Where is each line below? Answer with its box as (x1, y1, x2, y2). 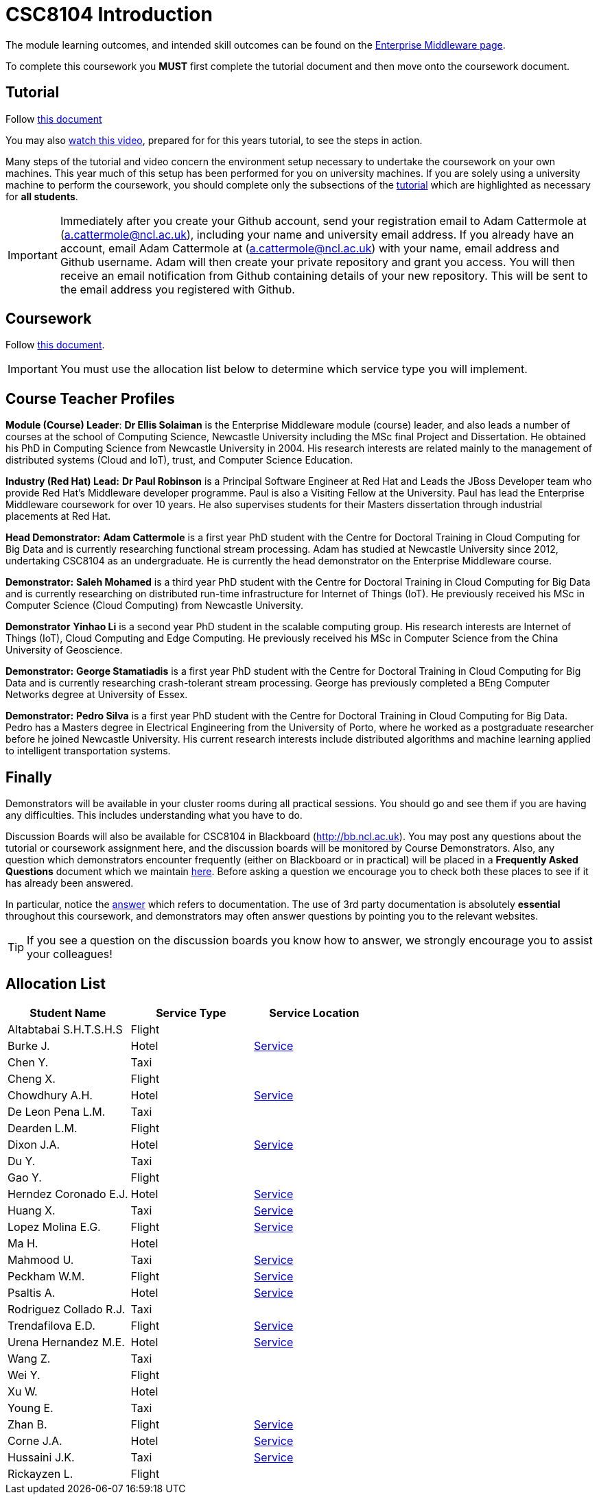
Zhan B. (8, 1417, 47, 1431)
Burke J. (8, 1038, 50, 1053)
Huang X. (8, 1203, 56, 1217)
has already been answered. (5, 877, 134, 889)
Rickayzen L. (8, 1466, 73, 1481)
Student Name (30, 1005, 106, 1020)
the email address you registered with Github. (60, 282, 295, 296)
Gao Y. (8, 1170, 42, 1184)
